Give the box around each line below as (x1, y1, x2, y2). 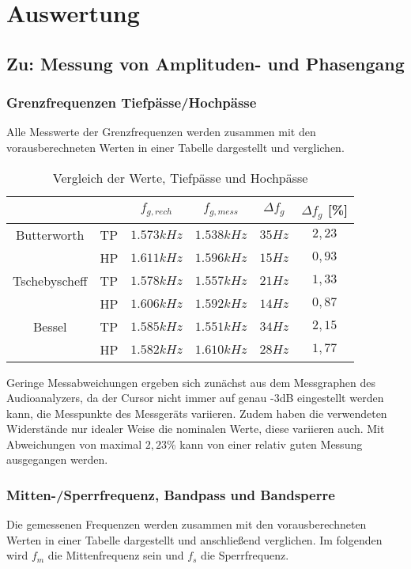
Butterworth (15, 225, 85, 244)
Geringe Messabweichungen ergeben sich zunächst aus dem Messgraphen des (6, 374, 376, 390)
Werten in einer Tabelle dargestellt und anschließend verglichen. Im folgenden (6, 531, 383, 548)
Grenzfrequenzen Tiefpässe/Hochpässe (6, 93, 257, 112)
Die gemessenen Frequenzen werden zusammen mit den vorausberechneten (6, 516, 367, 533)
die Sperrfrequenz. (201, 547, 289, 563)
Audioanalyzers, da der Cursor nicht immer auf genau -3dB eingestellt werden (6, 389, 384, 406)
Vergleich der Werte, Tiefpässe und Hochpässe (52, 168, 308, 187)
